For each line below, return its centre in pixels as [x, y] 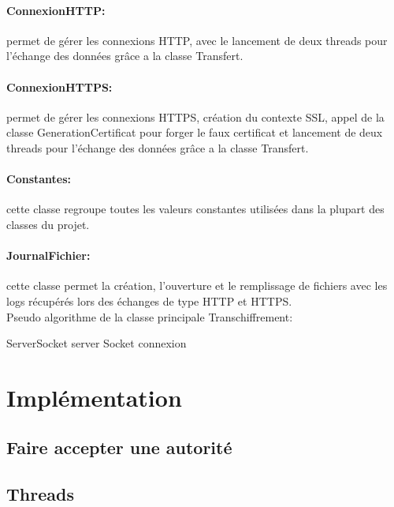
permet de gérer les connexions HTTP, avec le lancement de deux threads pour [197, 40]
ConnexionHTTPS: [59, 86]
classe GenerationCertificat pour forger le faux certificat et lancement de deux [195, 132]
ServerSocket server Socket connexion [97, 343]
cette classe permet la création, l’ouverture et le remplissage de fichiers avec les [197, 285]
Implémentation [94, 397]
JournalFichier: [48, 255]
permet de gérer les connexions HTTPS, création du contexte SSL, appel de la [195, 116]
